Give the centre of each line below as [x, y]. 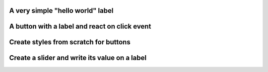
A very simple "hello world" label [61, 11]
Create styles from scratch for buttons [70, 42]
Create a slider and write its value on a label [78, 58]
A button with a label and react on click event [80, 26]
